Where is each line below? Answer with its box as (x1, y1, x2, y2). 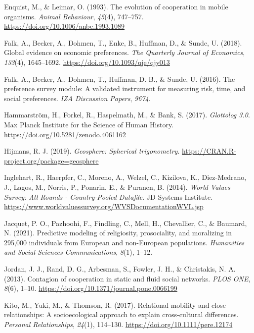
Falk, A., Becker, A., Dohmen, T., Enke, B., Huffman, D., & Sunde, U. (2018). (4, 37, 242, 48)
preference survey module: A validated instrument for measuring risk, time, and (4, 83, 246, 94)
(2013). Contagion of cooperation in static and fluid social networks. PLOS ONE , (4, 273, 251, 283)
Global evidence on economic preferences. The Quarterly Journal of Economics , (4, 47, 245, 57)
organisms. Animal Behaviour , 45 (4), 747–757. (4, 11, 144, 21)
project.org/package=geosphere (4, 155, 99, 166)
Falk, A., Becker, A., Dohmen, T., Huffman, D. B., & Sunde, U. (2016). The (4, 73, 235, 84)
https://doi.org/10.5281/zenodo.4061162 (4, 129, 126, 139)
